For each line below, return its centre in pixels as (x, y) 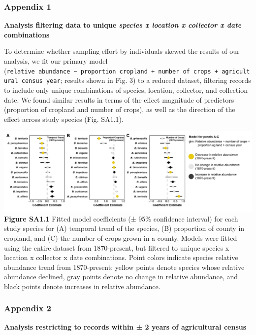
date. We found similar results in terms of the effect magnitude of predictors (119, 99)
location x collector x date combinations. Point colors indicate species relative (121, 257)
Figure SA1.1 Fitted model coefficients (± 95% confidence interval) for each (121, 218)
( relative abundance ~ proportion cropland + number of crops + (111, 70)
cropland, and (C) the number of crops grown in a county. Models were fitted (121, 238)
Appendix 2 (28, 308)
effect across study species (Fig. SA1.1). (64, 119)
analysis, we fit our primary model (56, 61)
